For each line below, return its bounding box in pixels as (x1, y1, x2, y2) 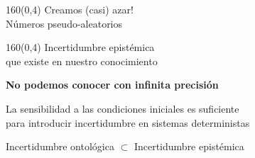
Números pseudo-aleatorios (6, 16, 123, 30)
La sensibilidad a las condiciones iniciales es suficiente (6, 101, 239, 115)
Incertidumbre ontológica (6, 139, 114, 154)
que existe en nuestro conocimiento (6, 53, 158, 68)
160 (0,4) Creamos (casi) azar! (6, 2, 134, 16)
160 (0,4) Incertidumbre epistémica (6, 40, 155, 55)
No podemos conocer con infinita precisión (6, 77, 219, 92)
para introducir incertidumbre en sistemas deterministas (6, 115, 250, 130)
